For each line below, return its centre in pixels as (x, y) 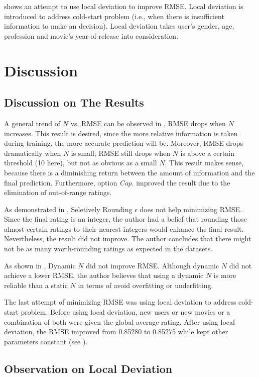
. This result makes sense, (204, 163)
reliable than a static (36, 285)
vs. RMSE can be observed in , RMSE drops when (148, 123)
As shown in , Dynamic (40, 265)
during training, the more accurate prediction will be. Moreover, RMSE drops (124, 143)
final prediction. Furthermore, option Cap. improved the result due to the (117, 182)
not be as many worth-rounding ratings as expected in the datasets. (108, 249)
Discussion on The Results (74, 102)
